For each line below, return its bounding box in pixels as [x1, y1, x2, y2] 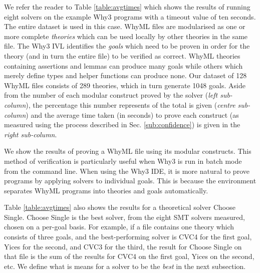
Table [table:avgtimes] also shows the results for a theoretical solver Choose [4, 202, 235, 212]
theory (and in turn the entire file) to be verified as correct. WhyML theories [4, 50, 240, 61]
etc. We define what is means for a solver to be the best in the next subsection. [4, 260, 246, 271]
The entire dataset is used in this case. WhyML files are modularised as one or [4, 21, 245, 32]
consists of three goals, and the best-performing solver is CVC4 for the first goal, [4, 231, 252, 242]
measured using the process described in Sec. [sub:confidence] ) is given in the [4, 119, 240, 130]
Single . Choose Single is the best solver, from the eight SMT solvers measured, [4, 211, 245, 222]
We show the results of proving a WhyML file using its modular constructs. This [4, 146, 251, 156]
